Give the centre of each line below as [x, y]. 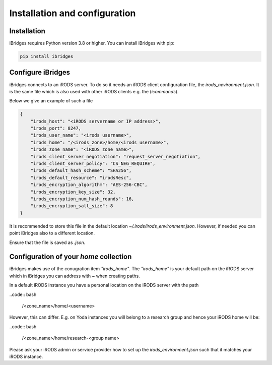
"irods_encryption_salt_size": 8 [72, 206]
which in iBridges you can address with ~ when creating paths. [75, 276]
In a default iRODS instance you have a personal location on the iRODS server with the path [104, 285]
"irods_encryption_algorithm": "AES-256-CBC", [89, 185]
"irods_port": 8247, [56, 128]
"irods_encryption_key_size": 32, [73, 192]
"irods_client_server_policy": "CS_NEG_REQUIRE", [93, 164]
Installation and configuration [73, 13]
